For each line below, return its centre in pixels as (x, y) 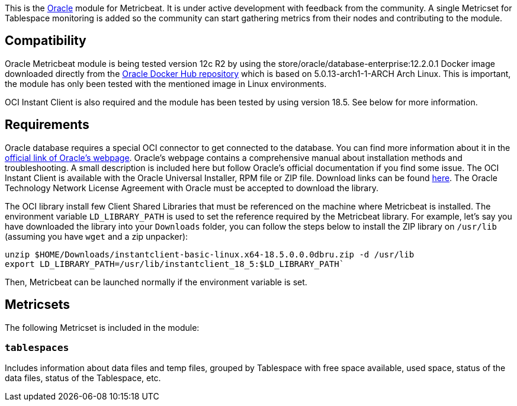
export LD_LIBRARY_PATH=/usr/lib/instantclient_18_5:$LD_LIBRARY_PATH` (175, 264)
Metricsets (38, 305)
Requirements (47, 125)
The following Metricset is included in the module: (102, 327)
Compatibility (46, 41)
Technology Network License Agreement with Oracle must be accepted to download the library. (192, 188)
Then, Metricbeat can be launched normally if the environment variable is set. (156, 282)
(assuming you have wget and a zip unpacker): (97, 236)
